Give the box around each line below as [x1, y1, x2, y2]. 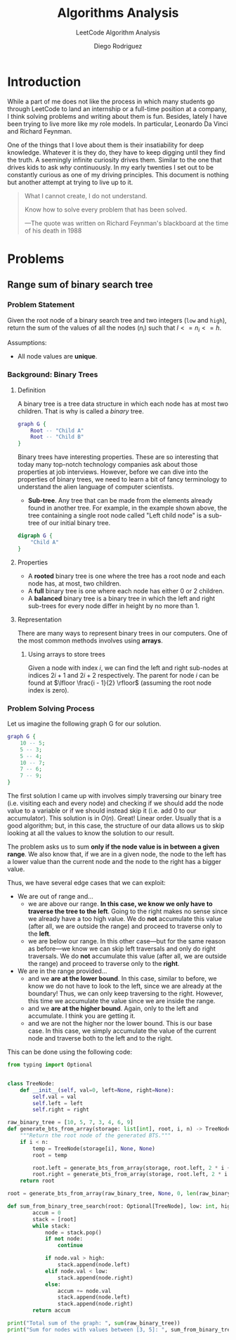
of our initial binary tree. [41, 519, 111, 527]
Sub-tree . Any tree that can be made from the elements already [27, 496, 213, 505]
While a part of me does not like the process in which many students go [7, 97, 215, 105]
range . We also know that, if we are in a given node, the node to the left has [7, 850, 227, 858]
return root [20, 1178, 55, 1185]
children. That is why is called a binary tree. [17, 406, 144, 415]
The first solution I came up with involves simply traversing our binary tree [7, 792, 222, 800]
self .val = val [32, 1093, 77, 1100]
